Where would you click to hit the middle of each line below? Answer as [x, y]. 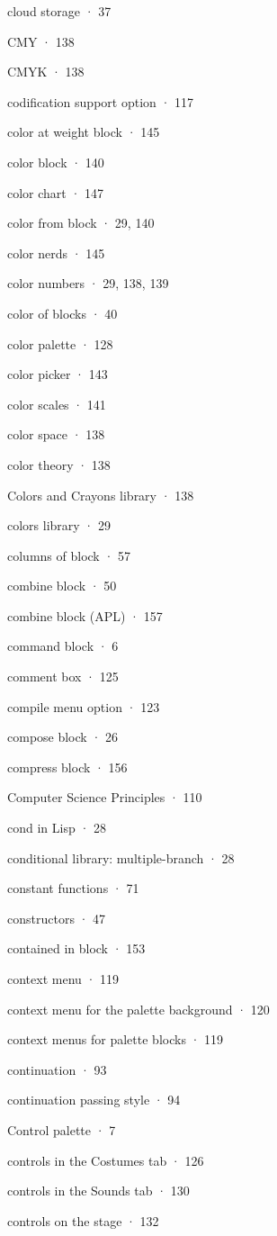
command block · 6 [63, 646]
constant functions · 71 [73, 888]
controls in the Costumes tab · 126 [106, 1160]
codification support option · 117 [101, 101]
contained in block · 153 [76, 948]
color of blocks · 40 [63, 313]
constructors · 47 [57, 918]
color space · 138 [56, 434]
